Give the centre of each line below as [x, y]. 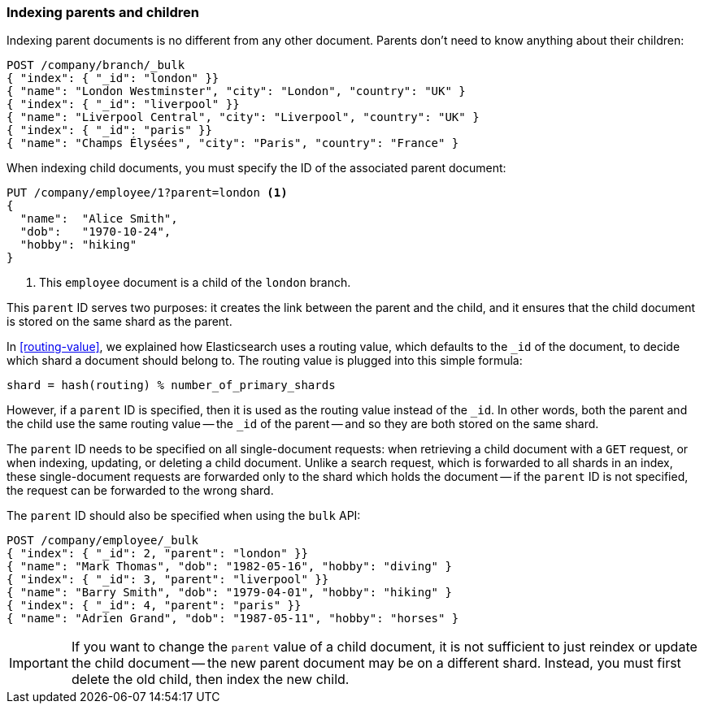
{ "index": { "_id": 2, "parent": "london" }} [157, 554]
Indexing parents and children [103, 12]
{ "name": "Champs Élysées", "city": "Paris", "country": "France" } [233, 143]
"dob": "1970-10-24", [96, 232]
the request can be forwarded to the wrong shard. [140, 491]
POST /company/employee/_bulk [103, 541]
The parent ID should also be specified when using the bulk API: [184, 516]
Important [39, 663]
